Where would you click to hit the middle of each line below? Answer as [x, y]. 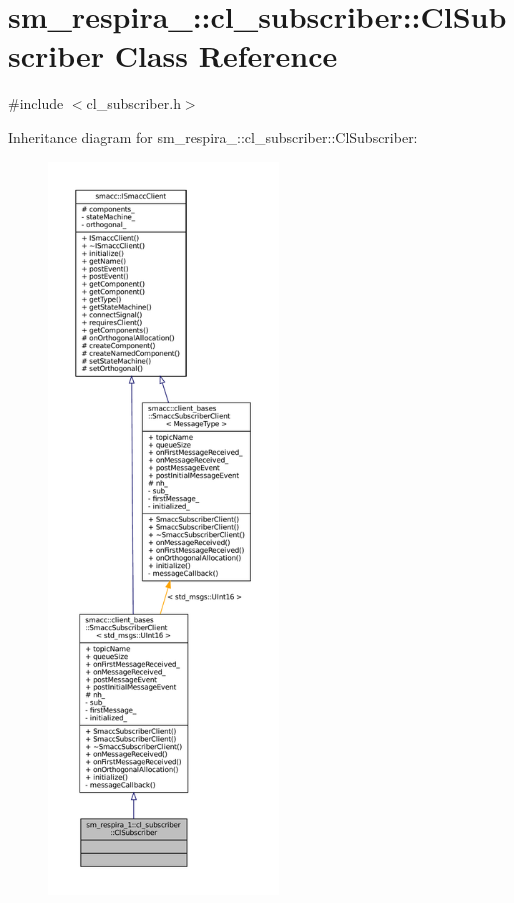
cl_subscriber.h [133, 103]
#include [36, 103]
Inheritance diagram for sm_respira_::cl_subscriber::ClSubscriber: [213, 136]
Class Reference [226, 55]
